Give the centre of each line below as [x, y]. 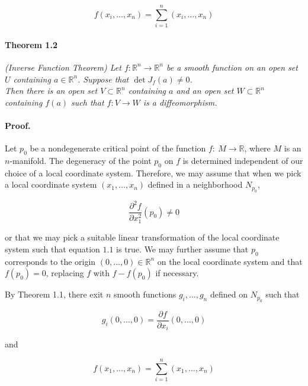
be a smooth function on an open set [232, 67]
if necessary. [177, 273]
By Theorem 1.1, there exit [54, 294]
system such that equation [52, 249]
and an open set [205, 91]
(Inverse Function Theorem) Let [63, 67]
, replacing [65, 273]
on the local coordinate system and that [230, 261]
